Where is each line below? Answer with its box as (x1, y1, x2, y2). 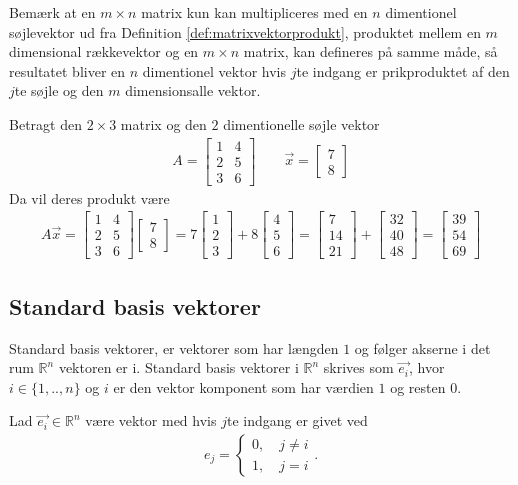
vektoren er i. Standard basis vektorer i (58, 357, 299, 378)
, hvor (409, 357, 445, 378)
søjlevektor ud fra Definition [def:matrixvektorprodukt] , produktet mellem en (9, 21, 481, 42)
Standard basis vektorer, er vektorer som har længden (9, 337, 339, 358)
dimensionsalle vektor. (125, 80, 261, 101)
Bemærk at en (9, 2, 96, 22)
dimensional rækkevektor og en (9, 41, 199, 62)
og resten (390, 376, 446, 397)
